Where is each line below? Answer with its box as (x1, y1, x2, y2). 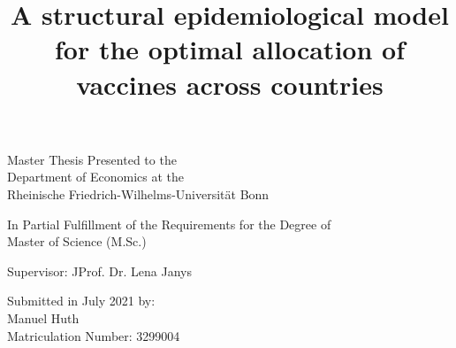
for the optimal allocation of (55, 31, 405, 67)
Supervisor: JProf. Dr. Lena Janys (7, 261, 192, 280)
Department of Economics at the (7, 167, 184, 186)
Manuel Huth (7, 308, 80, 327)
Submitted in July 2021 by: (7, 291, 156, 310)
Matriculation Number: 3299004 (7, 326, 180, 344)
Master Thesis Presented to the (7, 150, 177, 168)
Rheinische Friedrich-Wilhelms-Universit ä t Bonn (7, 184, 270, 203)
